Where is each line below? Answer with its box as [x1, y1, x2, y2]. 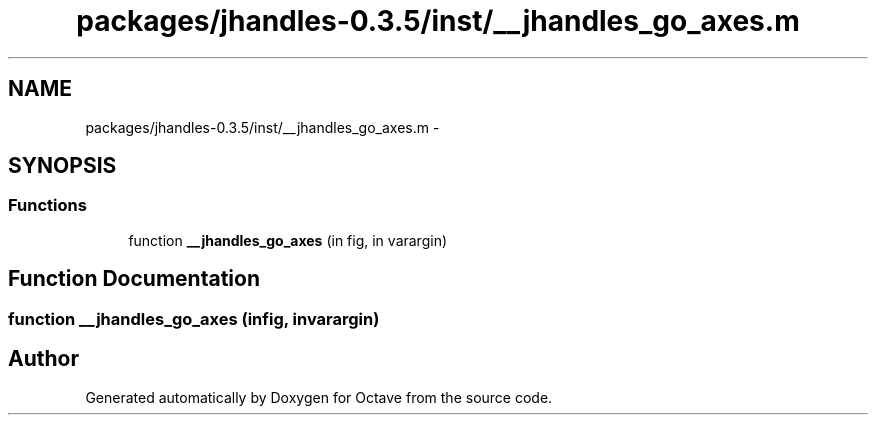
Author [8, 346, 79, 372]
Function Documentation [8, 266, 260, 292]
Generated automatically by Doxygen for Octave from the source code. [85, 388, 553, 406]
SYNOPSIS [8, 153, 117, 179]
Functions [8, 195, 87, 216]
